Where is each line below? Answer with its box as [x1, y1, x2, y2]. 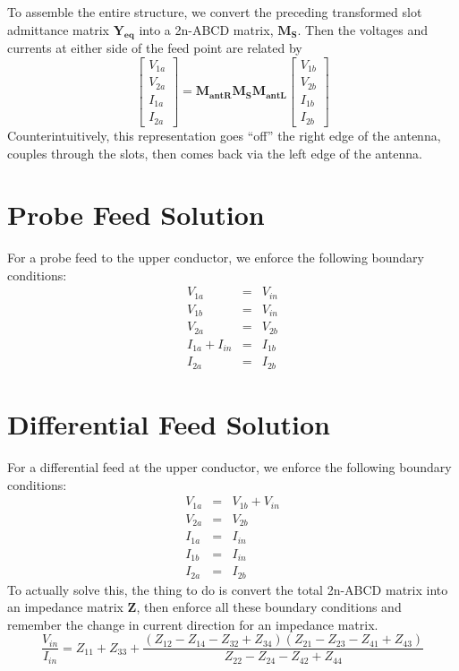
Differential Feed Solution [7, 406, 330, 443]
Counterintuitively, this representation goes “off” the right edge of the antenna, [7, 125, 441, 144]
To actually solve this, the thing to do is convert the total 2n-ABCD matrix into [7, 580, 448, 598]
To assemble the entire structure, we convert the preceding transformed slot [7, 3, 422, 21]
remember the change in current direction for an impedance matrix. [7, 615, 378, 633]
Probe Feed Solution [7, 196, 265, 233]
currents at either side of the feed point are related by [7, 39, 302, 57]
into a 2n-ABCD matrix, [139, 20, 274, 39]
